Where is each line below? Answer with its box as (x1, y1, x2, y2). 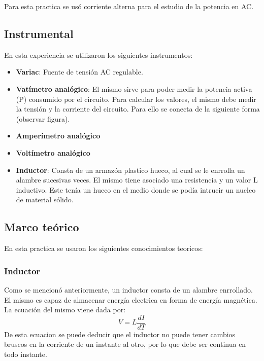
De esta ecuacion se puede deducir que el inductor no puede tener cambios (4, 329, 236, 339)
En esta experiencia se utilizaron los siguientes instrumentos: (4, 49, 193, 60)
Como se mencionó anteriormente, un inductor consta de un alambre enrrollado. (4, 284, 253, 295)
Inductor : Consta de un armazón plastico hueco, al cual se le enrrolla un (16, 164, 245, 175)
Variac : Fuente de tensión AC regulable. (16, 66, 143, 77)
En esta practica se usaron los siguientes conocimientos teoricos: (4, 243, 203, 254)
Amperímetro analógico (16, 130, 101, 141)
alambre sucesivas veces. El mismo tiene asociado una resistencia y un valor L (16, 174, 258, 185)
